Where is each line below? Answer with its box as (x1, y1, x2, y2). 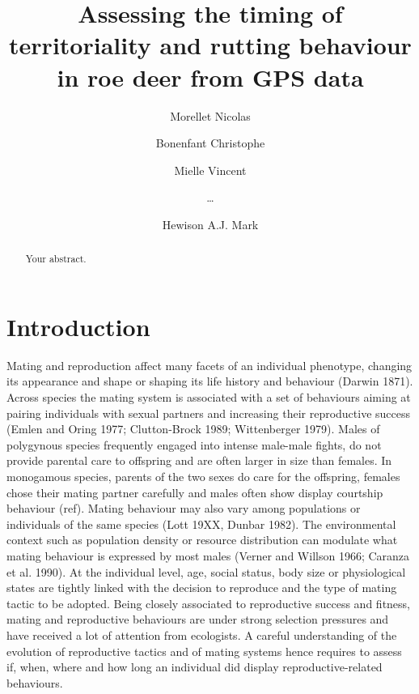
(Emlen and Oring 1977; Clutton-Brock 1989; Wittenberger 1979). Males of (6, 420, 380, 437)
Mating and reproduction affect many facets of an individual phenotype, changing (6, 356, 413, 373)
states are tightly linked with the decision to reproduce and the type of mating (6, 579, 397, 596)
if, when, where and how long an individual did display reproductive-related (6, 658, 383, 675)
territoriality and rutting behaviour (9, 28, 412, 62)
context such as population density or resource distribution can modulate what (6, 531, 398, 548)
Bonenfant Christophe (155, 134, 265, 151)
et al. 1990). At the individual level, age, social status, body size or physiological (6, 563, 406, 580)
